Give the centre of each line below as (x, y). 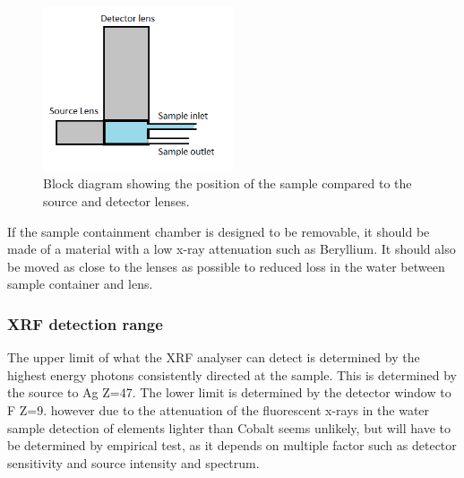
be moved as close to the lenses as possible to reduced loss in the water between (226, 266)
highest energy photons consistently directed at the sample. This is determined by (232, 374)
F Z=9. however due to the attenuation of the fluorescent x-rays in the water (219, 409)
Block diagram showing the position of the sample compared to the (228, 183)
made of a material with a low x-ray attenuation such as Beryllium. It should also (232, 249)
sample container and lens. (80, 284)
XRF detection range (85, 323)
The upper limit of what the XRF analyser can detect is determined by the (214, 357)
